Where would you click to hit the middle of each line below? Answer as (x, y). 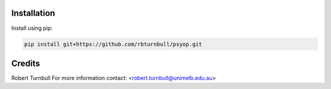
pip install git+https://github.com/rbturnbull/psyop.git (113, 44)
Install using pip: (32, 28)
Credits (26, 63)
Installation (33, 13)
